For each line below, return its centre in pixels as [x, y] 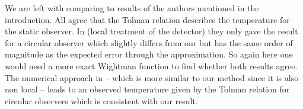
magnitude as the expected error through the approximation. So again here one [149, 54]
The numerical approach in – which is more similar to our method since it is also [152, 77]
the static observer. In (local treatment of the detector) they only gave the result [151, 31]
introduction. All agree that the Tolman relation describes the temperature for [147, 19]
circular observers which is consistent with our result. [101, 100]
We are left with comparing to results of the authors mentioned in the [132, 8]
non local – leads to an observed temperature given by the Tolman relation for [147, 89]
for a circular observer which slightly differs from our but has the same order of [149, 42]
